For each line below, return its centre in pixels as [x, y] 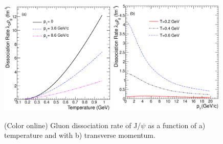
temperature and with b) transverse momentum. [80, 135]
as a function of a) [177, 125]
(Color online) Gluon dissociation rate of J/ [73, 125]
